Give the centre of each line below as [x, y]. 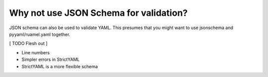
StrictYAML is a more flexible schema [60, 66]
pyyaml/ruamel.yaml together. [40, 34]
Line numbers [35, 52]
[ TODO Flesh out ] [28, 43]
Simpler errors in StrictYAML [51, 60]
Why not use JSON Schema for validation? [99, 13]
